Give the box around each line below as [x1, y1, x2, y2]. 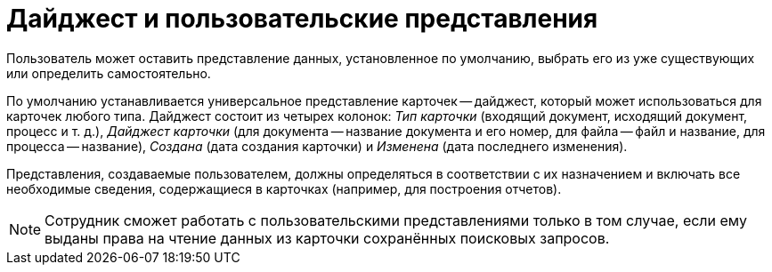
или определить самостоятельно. [6, 65, 211, 81]
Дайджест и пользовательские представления [6, 4, 598, 34]
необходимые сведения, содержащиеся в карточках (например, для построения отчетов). [6, 180, 562, 196]
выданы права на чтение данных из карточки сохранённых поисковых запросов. [45, 228, 610, 247]
